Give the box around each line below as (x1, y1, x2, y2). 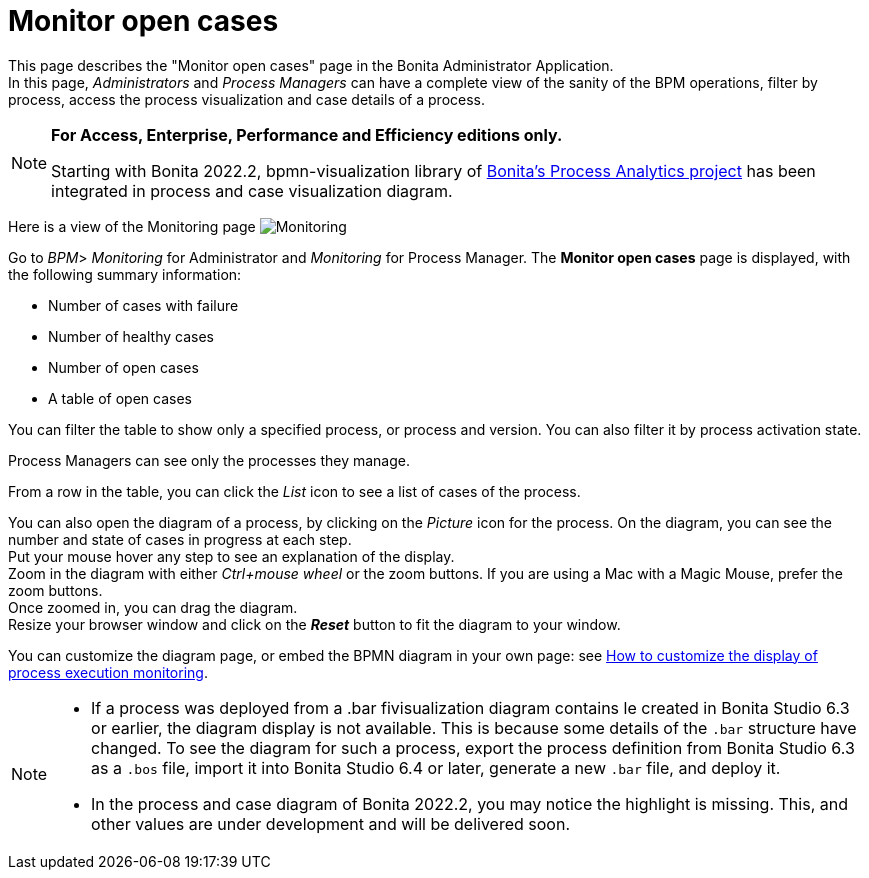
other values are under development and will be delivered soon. (91, 813, 570, 834)
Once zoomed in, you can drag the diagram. (8, 598, 298, 616)
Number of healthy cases (48, 327, 214, 345)
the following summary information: (8, 265, 242, 283)
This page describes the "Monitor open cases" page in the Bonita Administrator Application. (8, 56, 614, 74)
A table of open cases (48, 389, 192, 407)
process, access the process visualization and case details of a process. (8, 90, 485, 108)
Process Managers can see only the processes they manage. (8, 451, 411, 469)
